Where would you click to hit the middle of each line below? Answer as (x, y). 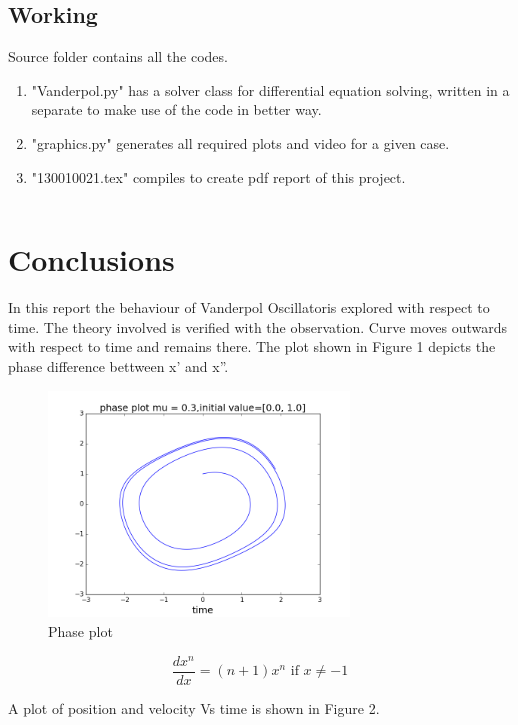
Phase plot (80, 631)
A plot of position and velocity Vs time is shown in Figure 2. (194, 707)
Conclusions (91, 259)
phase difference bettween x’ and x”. (118, 366)
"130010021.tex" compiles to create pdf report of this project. (218, 176)
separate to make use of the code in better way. (176, 109)
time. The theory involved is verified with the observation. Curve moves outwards (258, 326)
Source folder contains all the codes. (118, 56)
